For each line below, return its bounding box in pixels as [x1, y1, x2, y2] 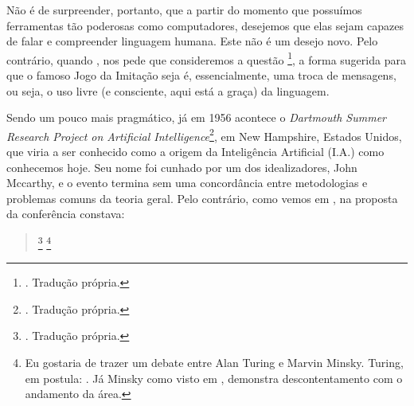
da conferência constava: [6, 205, 125, 222]
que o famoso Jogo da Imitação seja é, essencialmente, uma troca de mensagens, [6, 67, 396, 84]
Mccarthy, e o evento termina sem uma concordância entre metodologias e [6, 174, 368, 191]
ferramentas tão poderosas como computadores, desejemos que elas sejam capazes [6, 17, 404, 33]
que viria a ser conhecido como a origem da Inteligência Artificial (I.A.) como [6, 143, 385, 160]
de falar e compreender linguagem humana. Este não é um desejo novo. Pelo [6, 33, 378, 49]
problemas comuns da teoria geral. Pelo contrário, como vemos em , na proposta [6, 189, 398, 206]
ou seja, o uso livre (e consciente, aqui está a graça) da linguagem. [6, 82, 330, 99]
